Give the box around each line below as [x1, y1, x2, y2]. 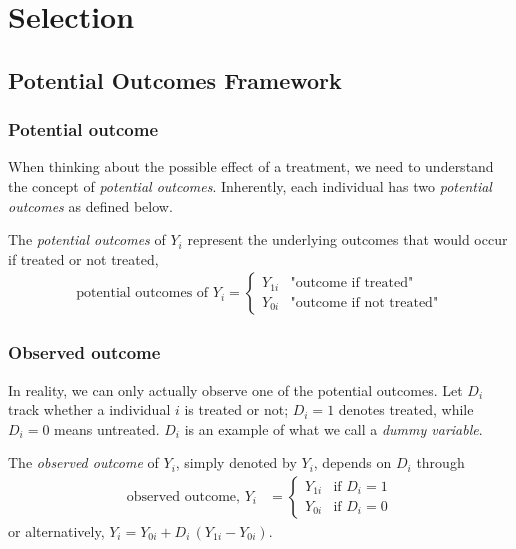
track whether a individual [8, 399, 171, 420]
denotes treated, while [338, 399, 474, 420]
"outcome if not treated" [290, 295, 439, 310]
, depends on [313, 452, 392, 473]
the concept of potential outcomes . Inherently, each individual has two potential [8, 175, 492, 196]
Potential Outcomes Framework [8, 64, 342, 95]
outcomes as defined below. [8, 195, 173, 216]
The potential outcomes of [8, 229, 166, 250]
